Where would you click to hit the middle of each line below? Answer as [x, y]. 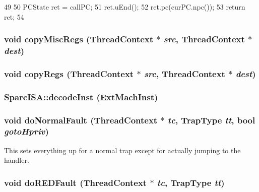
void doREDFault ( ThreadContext [76, 182]
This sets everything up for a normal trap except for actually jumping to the [122, 150]
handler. [17, 160]
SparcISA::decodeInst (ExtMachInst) [81, 97]
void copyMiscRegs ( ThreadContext [79, 39]
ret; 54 [14, 16]
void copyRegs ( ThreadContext [69, 73]
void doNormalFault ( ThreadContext [81, 120]
